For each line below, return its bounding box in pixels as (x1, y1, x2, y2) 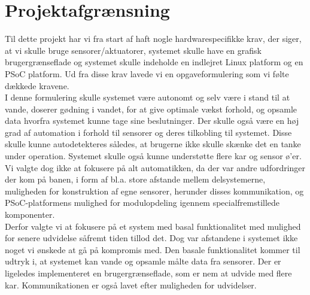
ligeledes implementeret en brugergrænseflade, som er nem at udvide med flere (5, 267, 292, 279)
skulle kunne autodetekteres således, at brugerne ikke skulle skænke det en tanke (5, 138, 301, 150)
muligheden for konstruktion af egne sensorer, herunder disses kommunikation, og (5, 184, 304, 197)
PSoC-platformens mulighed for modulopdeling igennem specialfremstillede (5, 196, 280, 209)
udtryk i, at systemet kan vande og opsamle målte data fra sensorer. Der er (5, 255, 281, 267)
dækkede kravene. (5, 79, 69, 92)
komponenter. (5, 208, 55, 221)
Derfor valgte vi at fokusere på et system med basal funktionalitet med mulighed (5, 220, 301, 232)
